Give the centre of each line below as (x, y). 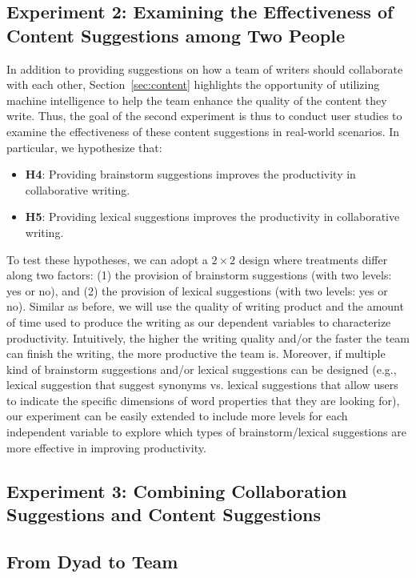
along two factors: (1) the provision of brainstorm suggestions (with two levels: (199, 275)
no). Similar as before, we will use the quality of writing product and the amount (205, 306)
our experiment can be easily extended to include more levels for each (177, 416)
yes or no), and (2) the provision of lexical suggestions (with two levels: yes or (197, 290)
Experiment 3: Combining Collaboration (177, 490)
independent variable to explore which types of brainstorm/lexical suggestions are (206, 432)
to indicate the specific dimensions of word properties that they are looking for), (203, 400)
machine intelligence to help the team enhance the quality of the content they (197, 100)
